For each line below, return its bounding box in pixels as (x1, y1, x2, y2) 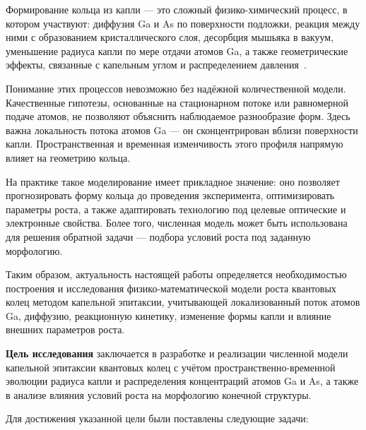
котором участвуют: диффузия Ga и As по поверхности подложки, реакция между (6, 16, 360, 30)
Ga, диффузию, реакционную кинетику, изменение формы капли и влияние (6, 308, 331, 323)
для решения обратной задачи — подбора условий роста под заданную (6, 229, 311, 244)
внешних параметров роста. (6, 322, 125, 337)
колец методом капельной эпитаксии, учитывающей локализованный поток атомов (6, 294, 360, 309)
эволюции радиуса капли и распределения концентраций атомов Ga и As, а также (6, 374, 359, 388)
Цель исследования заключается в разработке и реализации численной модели (6, 346, 348, 361)
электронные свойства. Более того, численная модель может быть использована (6, 215, 348, 230)
